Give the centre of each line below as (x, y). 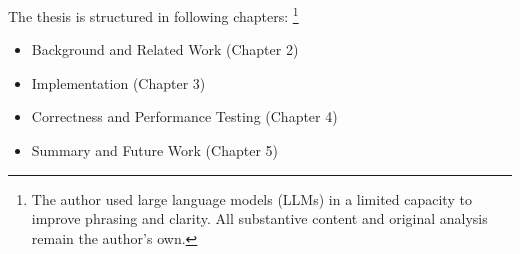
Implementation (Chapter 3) (118, 82)
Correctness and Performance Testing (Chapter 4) (184, 116)
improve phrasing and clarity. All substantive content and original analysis (259, 218)
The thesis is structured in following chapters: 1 (153, 14)
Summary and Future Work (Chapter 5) (154, 150)
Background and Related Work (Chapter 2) (165, 49)
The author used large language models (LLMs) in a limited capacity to (251, 198)
